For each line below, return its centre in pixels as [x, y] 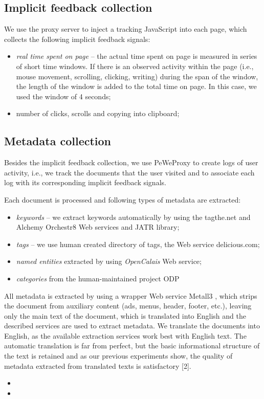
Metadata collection [58, 141]
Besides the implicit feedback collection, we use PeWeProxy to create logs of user [131, 162]
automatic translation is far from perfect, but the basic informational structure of [132, 346]
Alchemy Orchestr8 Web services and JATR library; [98, 227]
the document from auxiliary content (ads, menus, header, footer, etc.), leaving [128, 306]
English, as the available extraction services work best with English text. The [125, 335]
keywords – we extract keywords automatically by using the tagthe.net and [133, 217]
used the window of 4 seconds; [63, 96]
